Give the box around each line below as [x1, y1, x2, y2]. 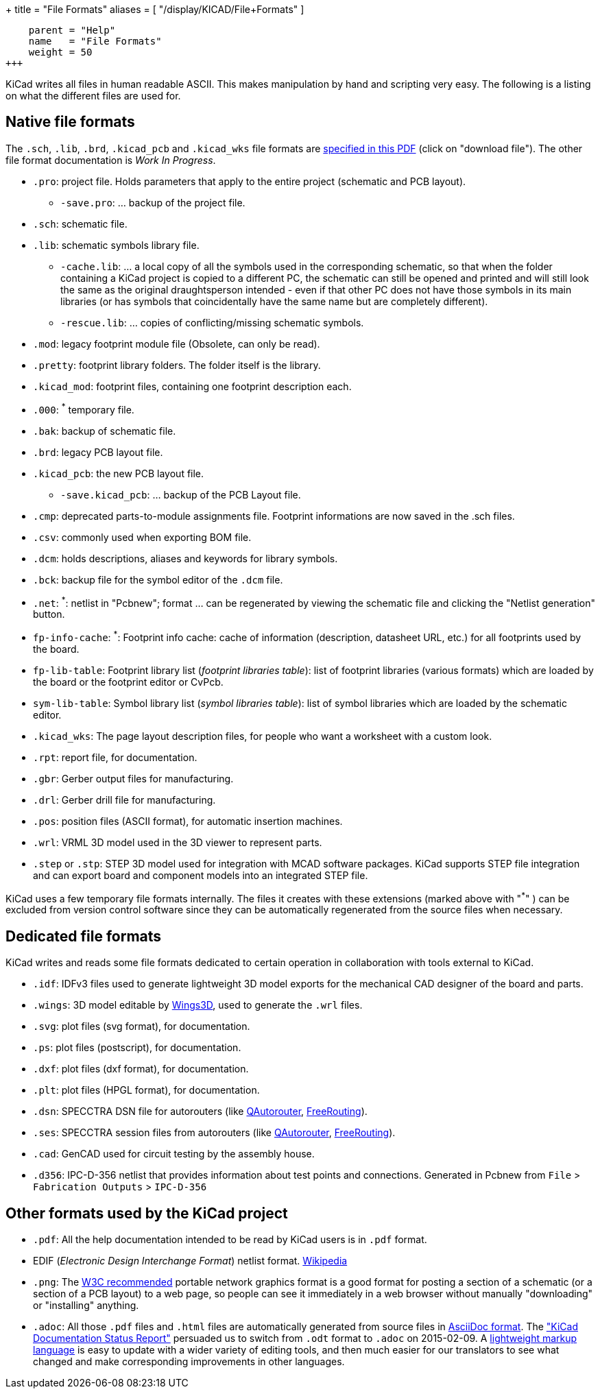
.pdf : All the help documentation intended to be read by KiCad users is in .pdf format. [33, 1234, 427, 1246]
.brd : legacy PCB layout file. [33, 446, 163, 458]
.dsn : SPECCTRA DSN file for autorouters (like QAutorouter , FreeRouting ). [33, 1105, 368, 1118]
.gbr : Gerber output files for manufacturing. [33, 772, 234, 784]
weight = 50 [28, 47, 93, 58]
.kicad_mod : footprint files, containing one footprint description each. [33, 380, 352, 392]
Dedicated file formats [5, 927, 162, 945]
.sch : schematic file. [33, 217, 128, 230]
